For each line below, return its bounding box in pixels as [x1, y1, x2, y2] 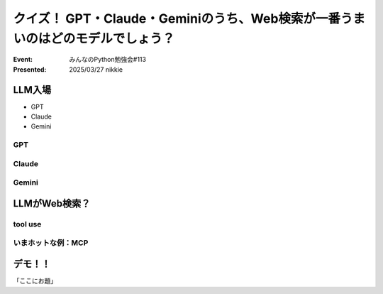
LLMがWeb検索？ [13, 197, 91, 209]
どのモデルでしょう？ [50, 31, 175, 46]
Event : [13, 55, 33, 64]
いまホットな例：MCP [13, 238, 89, 248]
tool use [13, 219, 42, 229]
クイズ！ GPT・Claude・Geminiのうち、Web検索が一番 [13, 11, 340, 26]
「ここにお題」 [13, 277, 57, 285]
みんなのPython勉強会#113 [69, 55, 147, 64]
